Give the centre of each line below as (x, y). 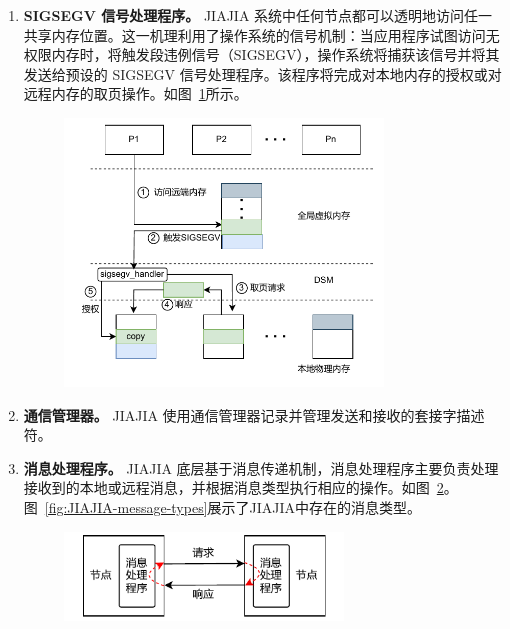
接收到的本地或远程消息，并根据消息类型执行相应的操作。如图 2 (233, 487)
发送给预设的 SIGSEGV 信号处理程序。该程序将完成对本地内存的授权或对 (262, 73)
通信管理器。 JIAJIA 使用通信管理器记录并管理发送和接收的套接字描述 (254, 414)
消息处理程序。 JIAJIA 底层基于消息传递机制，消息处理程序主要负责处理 (261, 467)
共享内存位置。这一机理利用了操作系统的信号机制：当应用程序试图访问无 (261, 34)
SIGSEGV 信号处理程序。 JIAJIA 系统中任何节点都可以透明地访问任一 (258, 15)
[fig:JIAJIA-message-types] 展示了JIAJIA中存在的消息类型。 (233, 507)
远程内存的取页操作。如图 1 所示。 (135, 93)
